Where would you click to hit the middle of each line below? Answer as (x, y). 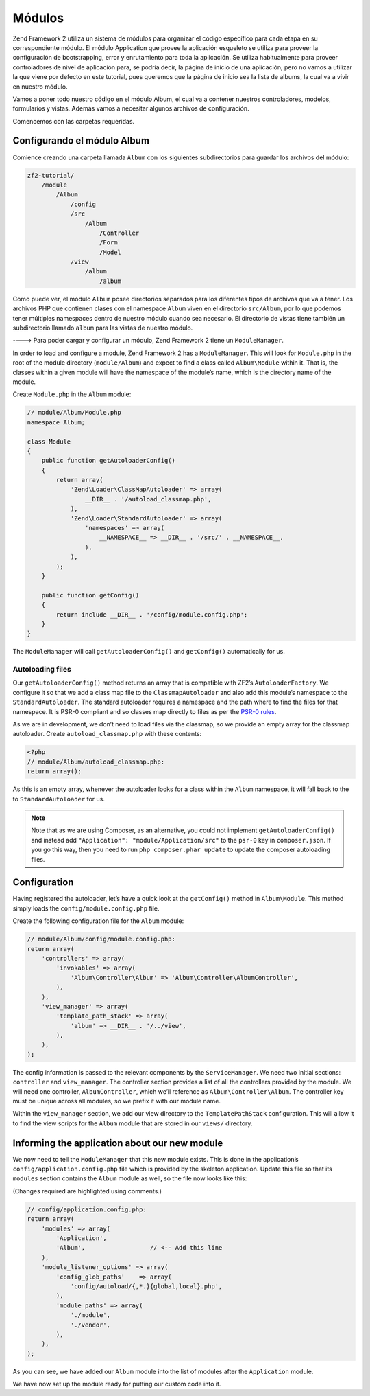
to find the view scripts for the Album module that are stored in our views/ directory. (133, 1123)
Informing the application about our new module (118, 1143)
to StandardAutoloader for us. (59, 799)
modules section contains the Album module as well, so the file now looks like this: (130, 1178)
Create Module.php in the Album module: (72, 394)
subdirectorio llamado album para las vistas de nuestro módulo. (103, 328)
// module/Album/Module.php (74, 413)
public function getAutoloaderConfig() (109, 461)
